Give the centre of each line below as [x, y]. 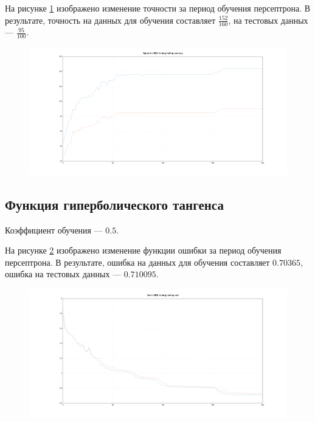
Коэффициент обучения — [54, 230]
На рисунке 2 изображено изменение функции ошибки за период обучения [143, 250]
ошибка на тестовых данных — [63, 274]
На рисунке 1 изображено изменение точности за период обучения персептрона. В [158, 8]
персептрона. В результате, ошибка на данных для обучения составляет [137, 262]
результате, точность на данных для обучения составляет [110, 20]
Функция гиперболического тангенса [114, 204]
